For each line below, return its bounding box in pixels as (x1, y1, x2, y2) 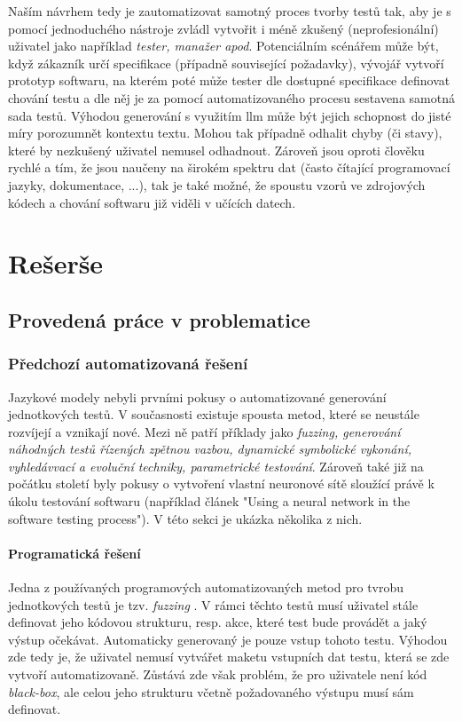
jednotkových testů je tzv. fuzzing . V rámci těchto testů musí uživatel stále (8, 595, 419, 614)
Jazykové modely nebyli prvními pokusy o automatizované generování (8, 387, 387, 406)
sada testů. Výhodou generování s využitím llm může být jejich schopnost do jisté (8, 106, 451, 124)
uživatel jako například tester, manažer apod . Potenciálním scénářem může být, (8, 36, 439, 55)
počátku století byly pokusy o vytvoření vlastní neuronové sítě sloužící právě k (8, 474, 435, 493)
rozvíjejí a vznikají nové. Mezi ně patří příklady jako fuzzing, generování (8, 422, 401, 440)
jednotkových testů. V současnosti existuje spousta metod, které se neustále (8, 405, 419, 424)
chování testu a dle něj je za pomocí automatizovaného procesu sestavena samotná (8, 88, 455, 107)
